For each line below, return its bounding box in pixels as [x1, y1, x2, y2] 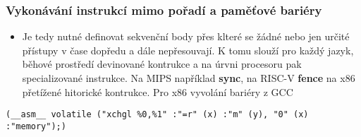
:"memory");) [6, 121, 66, 131]
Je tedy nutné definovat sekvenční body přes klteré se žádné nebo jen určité [22, 29, 350, 44]
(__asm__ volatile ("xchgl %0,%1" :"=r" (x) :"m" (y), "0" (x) [6, 109, 309, 120]
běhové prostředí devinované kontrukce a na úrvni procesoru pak [22, 56, 302, 71]
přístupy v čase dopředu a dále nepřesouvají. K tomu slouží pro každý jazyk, [22, 42, 354, 57]
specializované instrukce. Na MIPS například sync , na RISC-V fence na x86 [22, 71, 355, 85]
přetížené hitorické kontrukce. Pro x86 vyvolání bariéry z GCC [22, 84, 293, 99]
